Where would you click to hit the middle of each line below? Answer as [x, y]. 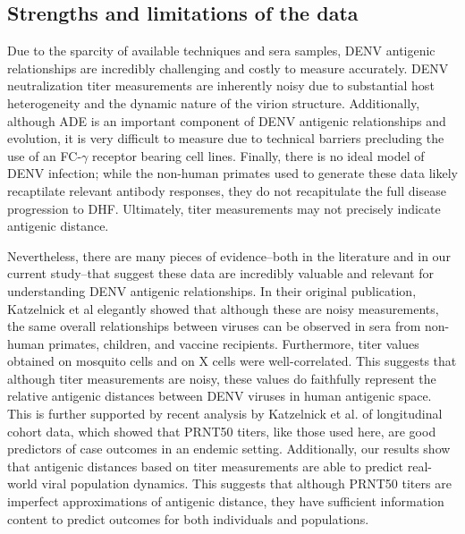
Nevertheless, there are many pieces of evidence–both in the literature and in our [229, 255]
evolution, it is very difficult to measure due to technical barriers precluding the [226, 138]
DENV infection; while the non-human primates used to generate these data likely [232, 173]
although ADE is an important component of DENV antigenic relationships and [227, 120]
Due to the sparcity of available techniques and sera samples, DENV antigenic [221, 51]
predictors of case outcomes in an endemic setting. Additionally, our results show [229, 449]
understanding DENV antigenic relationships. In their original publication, [212, 290]
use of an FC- [45, 155]
